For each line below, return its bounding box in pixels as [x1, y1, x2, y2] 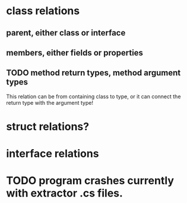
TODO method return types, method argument [6, 68, 181, 78]
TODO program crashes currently [6, 174, 174, 188]
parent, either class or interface [6, 28, 126, 38]
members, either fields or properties [6, 47, 144, 57]
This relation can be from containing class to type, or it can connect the [6, 93, 181, 100]
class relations [6, 4, 80, 18]
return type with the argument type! [6, 99, 94, 106]
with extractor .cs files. [6, 186, 123, 200]
